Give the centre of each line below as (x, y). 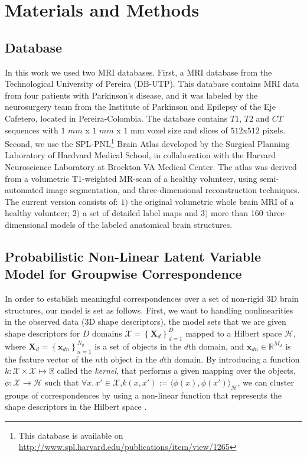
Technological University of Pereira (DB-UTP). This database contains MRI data (152, 84)
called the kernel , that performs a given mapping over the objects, (176, 371)
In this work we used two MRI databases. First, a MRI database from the (138, 72)
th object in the (128, 359)
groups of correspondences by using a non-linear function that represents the (143, 395)
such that (62, 382)
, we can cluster (266, 382)
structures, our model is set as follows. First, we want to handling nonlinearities (149, 310)
